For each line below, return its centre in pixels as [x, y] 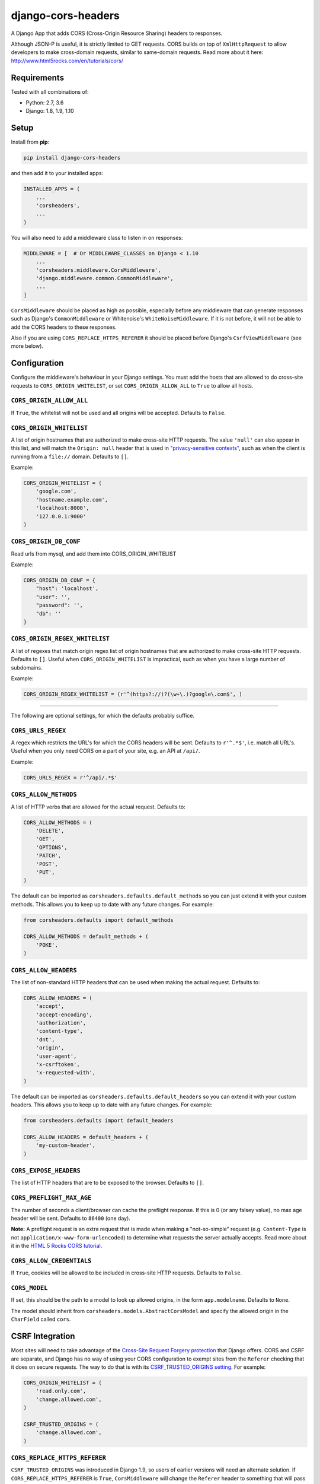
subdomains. [27, 667]
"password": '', [59, 605]
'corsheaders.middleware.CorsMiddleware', [98, 270]
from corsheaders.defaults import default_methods [99, 920]
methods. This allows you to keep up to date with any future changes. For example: [113, 904]
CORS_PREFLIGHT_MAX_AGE [51, 1198]
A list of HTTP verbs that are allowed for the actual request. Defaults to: [98, 807]
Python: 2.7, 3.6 [45, 103]
